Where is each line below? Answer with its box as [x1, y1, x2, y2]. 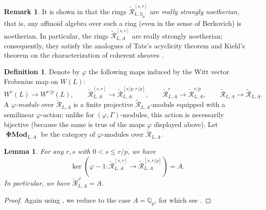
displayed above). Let [154, 119, 218, 129]
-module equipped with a [150, 99, 225, 109]
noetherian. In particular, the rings [4, 30, 109, 41]
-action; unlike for [41, 109, 94, 119]
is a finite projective [73, 99, 133, 109]
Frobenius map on [4, 76, 58, 86]
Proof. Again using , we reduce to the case [4, 194, 131, 205]
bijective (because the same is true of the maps [4, 119, 145, 129]
